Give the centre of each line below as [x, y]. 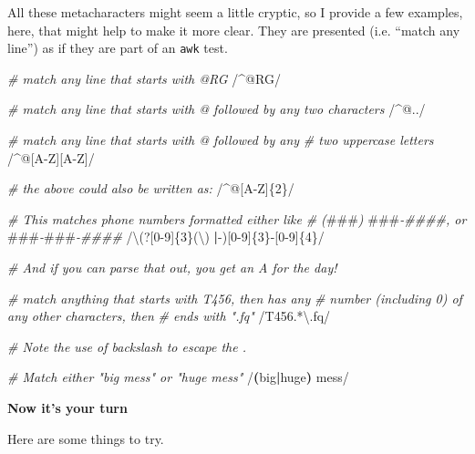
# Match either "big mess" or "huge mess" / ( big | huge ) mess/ [178, 377]
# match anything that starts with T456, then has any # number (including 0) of [235, 298]
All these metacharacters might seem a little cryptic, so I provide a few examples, [235, 12]
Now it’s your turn [67, 407]
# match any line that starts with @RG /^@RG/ [144, 78]
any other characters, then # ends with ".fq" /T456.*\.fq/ [169, 316]
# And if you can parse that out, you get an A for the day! [172, 267]
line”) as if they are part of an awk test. [118, 48]
